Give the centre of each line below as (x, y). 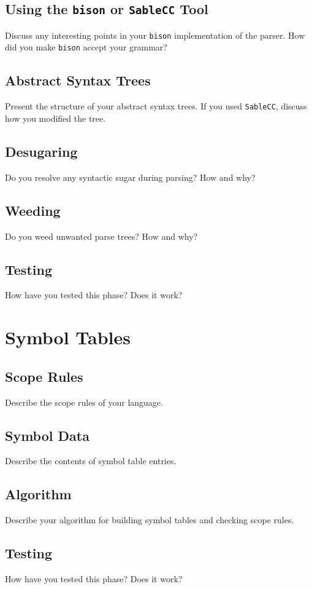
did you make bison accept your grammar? (86, 47)
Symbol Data (47, 435)
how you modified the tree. (55, 118)
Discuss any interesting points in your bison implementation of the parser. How (155, 35)
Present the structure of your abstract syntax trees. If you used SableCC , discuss (156, 106)
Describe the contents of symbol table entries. (91, 461)
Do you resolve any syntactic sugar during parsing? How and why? (130, 177)
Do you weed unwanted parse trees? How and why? (101, 236)
